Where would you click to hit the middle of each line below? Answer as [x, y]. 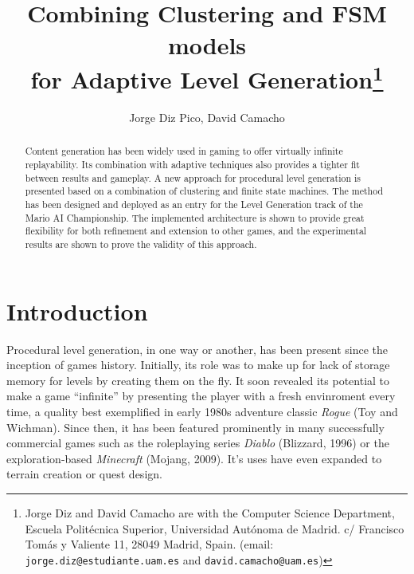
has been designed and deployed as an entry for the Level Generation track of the [194, 204]
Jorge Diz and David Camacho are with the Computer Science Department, [210, 512]
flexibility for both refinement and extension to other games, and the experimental [196, 231]
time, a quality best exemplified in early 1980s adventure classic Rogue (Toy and [202, 411]
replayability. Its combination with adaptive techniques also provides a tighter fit [192, 165]
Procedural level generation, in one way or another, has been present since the [197, 349]
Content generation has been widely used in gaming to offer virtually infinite [184, 151]
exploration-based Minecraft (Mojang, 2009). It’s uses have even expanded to [194, 458]
